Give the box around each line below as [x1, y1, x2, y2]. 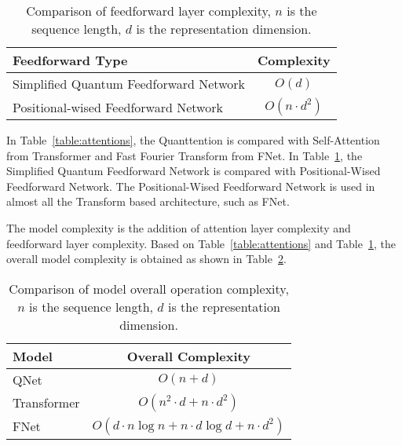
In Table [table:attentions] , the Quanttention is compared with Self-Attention [6, 132, 380, 148]
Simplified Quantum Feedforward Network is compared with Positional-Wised [6, 163, 381, 179]
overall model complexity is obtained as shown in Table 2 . [6, 250, 287, 267]
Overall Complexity [126, 346, 250, 365]
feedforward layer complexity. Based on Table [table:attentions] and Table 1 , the [6, 235, 396, 251]
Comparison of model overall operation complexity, [9, 279, 289, 298]
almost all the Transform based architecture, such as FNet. [6, 193, 290, 210]
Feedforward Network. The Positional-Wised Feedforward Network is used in [6, 177, 375, 194]
